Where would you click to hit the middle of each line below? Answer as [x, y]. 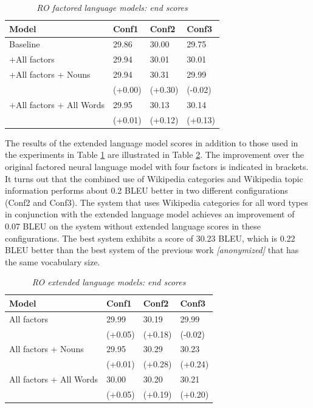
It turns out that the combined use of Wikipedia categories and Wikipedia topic [154, 178]
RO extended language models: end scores [109, 282]
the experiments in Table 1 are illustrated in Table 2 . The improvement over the [154, 155]
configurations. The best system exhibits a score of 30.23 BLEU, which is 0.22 [150, 238]
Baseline [25, 44]
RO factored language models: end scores [112, 7]
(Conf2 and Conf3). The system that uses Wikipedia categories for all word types [156, 202]
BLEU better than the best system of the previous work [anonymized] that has [152, 250]
